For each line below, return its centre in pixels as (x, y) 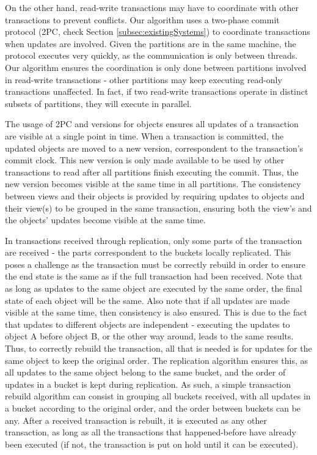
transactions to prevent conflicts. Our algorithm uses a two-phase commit (142, 19)
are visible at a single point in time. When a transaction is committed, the (144, 135)
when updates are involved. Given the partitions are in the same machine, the (151, 43)
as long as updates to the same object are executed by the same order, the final (154, 288)
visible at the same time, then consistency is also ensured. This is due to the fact (156, 312)
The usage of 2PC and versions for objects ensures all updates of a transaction (152, 124)
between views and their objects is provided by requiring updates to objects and (155, 195)
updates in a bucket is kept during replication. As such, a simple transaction (148, 384)
